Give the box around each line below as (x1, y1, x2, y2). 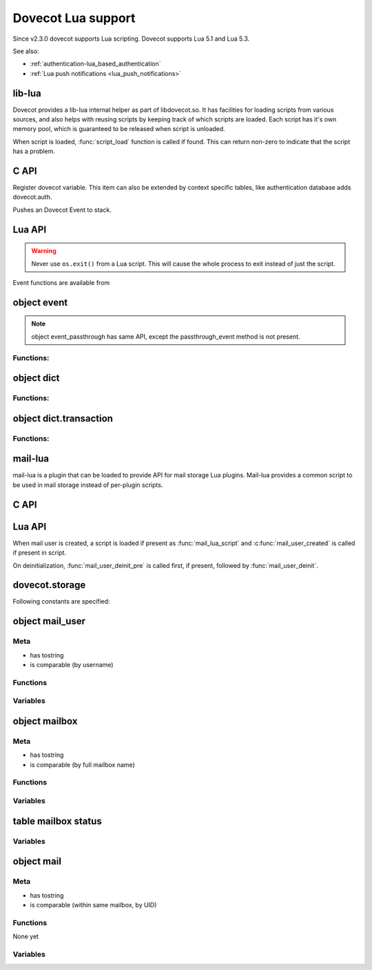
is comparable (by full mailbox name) (30, 760, 136, 769)
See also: (12, 47, 39, 55)
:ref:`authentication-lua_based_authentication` (30, 59, 161, 68)
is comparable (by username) (30, 661, 114, 669)
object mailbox (12, 715, 78, 727)
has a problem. (12, 147, 55, 155)
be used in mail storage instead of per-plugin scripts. (12, 480, 163, 489)
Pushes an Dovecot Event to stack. (12, 206, 112, 214)
